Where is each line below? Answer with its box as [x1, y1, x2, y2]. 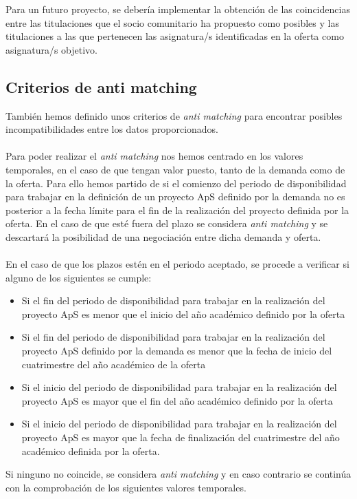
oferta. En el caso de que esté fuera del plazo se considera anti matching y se [5, 216, 328, 231]
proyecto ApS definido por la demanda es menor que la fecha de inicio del [21, 343, 332, 358]
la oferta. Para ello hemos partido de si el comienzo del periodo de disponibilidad [5, 176, 347, 190]
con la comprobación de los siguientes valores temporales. [5, 480, 246, 494]
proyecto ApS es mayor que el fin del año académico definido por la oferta [21, 393, 333, 407]
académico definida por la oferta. [21, 443, 160, 458]
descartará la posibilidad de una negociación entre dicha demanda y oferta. [5, 229, 321, 244]
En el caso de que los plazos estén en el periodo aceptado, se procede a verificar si [5, 257, 349, 271]
